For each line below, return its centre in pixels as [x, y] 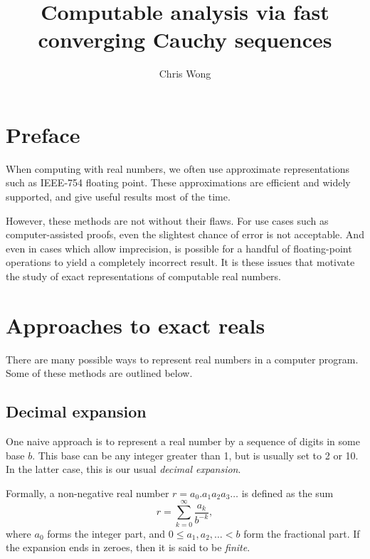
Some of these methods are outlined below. [99, 373]
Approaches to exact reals [136, 325]
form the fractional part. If [302, 533]
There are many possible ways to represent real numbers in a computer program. [182, 359]
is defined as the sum [287, 493]
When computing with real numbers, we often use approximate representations [178, 168]
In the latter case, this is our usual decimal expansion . [123, 469]
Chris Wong [185, 74]
